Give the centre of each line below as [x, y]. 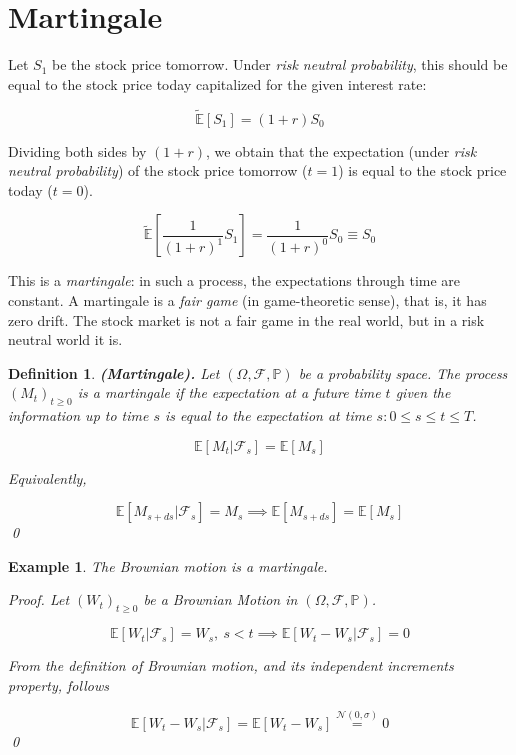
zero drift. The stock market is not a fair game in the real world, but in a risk [246, 319]
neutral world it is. [65, 339]
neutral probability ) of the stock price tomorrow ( [158, 170]
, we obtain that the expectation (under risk [341, 150]
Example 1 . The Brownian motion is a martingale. [168, 565]
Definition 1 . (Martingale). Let [114, 372]
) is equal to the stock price [422, 170]
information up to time [78, 415]
